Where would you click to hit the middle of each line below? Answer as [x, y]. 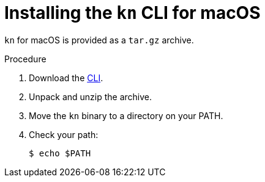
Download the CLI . [66, 78]
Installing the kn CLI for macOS [132, 13]
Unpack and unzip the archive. [91, 96]
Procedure [25, 59]
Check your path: [64, 134]
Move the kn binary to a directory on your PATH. [126, 115]
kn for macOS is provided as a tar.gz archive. [99, 40]
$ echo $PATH [60, 153]
